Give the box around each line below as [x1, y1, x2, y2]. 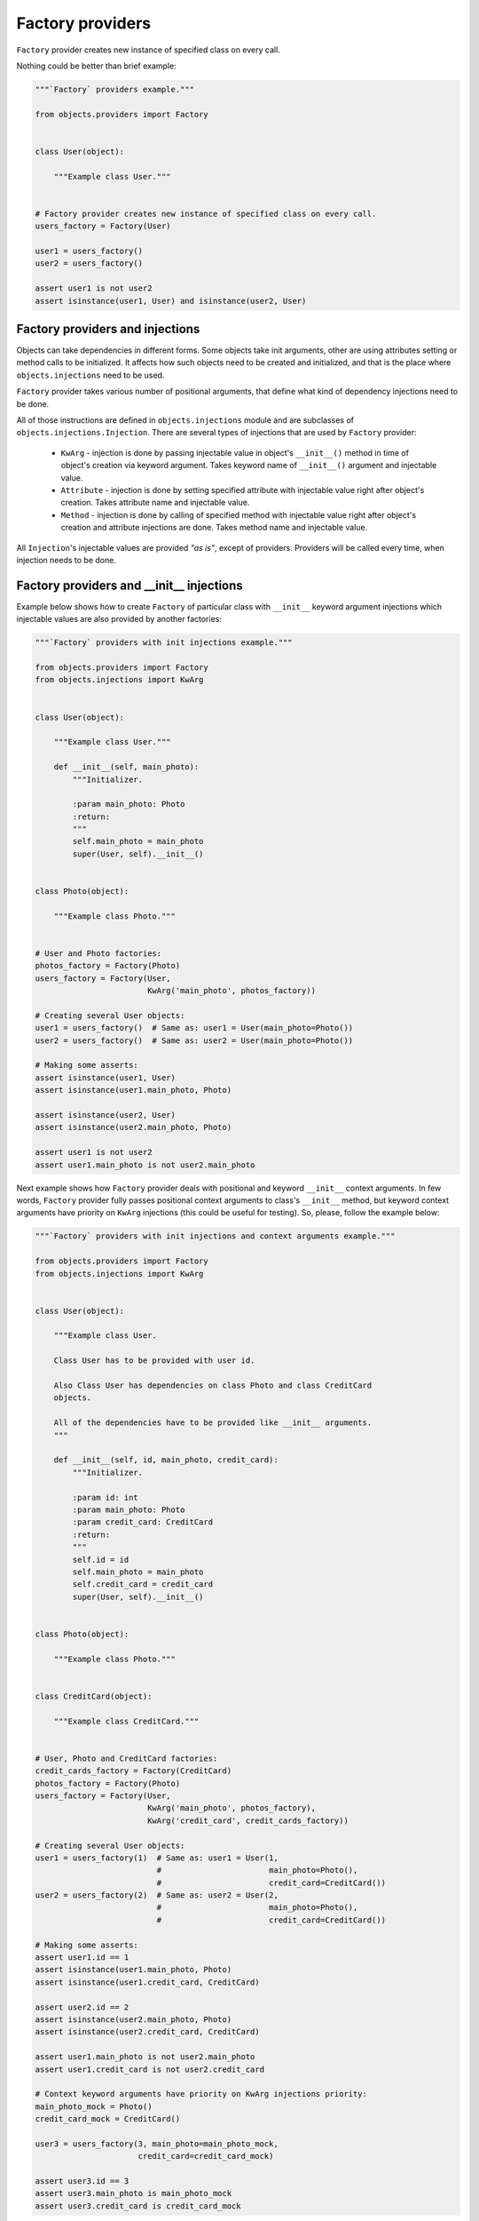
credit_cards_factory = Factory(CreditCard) [35, 1766, 232, 1776]
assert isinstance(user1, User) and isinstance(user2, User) [35, 296, 307, 306]
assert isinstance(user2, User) [35, 1110, 177, 1120]
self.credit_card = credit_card [72, 1580, 213, 1589]
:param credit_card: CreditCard [72, 1517, 213, 1527]
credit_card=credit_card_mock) [137, 2151, 274, 2161]
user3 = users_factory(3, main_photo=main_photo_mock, [35, 2138, 279, 2149]
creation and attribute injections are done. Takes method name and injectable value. [60, 522, 368, 533]
